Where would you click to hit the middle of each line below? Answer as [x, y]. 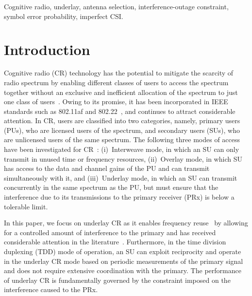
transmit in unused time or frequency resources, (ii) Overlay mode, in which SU [123, 158]
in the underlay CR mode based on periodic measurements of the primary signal [124, 261]
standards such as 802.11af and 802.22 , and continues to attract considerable [120, 111]
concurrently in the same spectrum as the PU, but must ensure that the [111, 187]
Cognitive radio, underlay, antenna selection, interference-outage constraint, [116, 6]
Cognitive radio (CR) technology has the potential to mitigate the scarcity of [119, 73]
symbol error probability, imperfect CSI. [64, 16]
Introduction [47, 49]
